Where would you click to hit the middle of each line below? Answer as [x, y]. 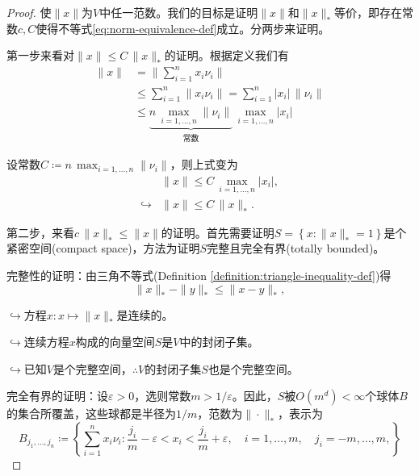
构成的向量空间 [115, 342]
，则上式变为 [204, 164]
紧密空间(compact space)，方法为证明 [103, 248]
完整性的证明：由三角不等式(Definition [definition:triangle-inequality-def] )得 [199, 276]
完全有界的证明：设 [57, 396]
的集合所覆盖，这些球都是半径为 [91, 413]
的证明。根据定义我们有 [226, 55]
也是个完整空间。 [253, 368]
